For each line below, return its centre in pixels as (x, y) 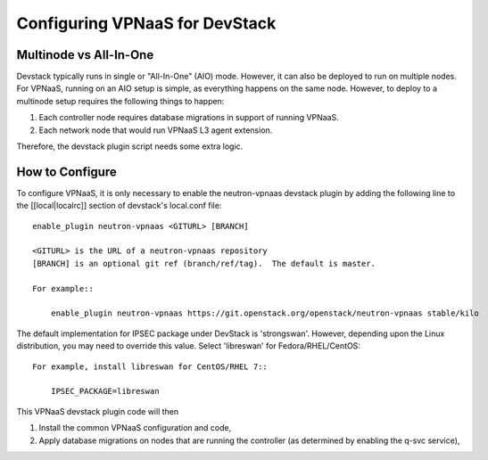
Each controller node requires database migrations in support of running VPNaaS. (189, 118)
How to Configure (67, 172)
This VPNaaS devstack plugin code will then (98, 411)
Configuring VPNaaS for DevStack (146, 23)
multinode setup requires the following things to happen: (120, 101)
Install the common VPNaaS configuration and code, (135, 428)
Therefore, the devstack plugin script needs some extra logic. (130, 146)
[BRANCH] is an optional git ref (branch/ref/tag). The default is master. (204, 263)
